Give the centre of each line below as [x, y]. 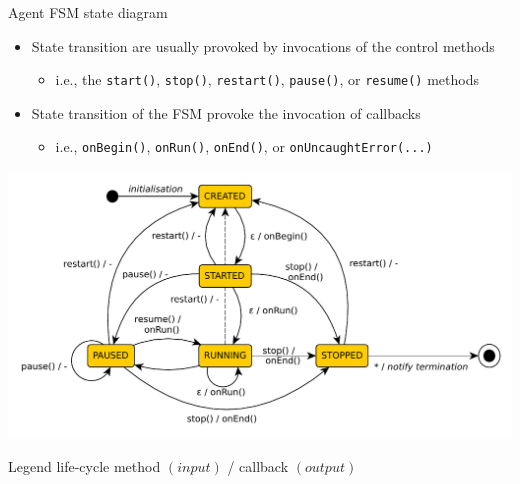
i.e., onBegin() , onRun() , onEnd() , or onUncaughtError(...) [244, 146]
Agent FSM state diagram [88, 12]
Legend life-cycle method [84, 465]
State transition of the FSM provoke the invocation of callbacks [226, 112]
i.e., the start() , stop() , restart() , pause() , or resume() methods [267, 79]
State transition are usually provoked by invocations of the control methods [263, 45]
